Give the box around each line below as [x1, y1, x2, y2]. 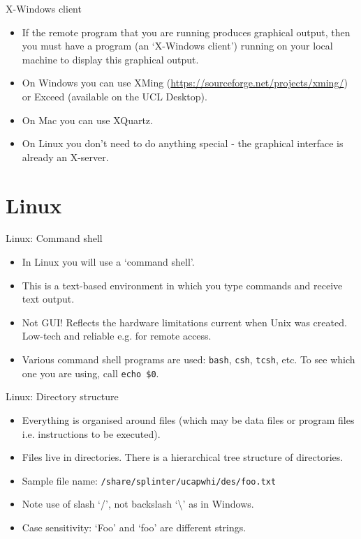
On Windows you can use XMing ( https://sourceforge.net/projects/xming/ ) [22, 75, 348, 90]
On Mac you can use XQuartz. [22, 112, 153, 127]
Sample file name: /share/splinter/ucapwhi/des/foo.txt [22, 473, 277, 487]
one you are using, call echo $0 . [22, 365, 159, 380]
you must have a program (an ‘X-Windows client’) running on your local [22, 38, 333, 53]
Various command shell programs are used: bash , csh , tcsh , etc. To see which [22, 352, 355, 367]
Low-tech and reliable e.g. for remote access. [22, 328, 212, 343]
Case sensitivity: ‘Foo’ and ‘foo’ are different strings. [22, 519, 246, 534]
